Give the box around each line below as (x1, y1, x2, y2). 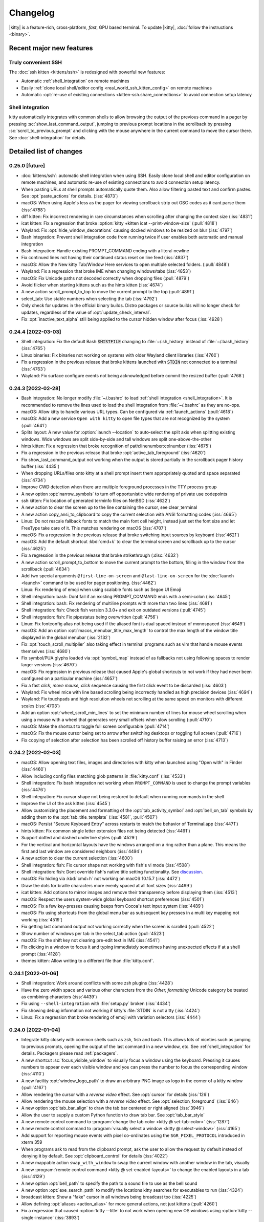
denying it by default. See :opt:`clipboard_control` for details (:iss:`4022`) (21, 1153, 168, 1159)
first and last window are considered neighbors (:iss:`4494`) (21, 848, 143, 854)
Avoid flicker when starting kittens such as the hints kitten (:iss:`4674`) (21, 282, 163, 288)
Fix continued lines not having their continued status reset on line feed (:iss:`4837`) (21, 255, 189, 261)
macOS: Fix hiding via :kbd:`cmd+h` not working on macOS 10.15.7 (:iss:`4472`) (21, 875, 180, 882)
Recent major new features (9, 44, 93, 52)
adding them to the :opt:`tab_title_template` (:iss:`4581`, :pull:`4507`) (21, 814, 158, 820)
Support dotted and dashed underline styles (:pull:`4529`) (21, 835, 138, 841)
